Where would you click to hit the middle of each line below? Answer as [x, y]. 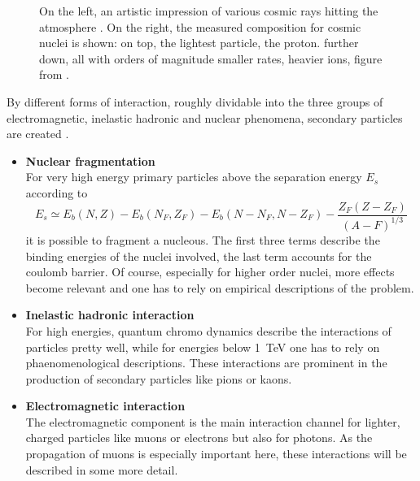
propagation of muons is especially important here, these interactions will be [216, 454]
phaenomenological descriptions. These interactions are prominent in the [206, 363]
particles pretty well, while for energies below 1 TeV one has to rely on [203, 347]
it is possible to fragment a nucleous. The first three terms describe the [203, 239]
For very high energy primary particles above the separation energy [194, 177]
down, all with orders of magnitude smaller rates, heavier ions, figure [211, 58]
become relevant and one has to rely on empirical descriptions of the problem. [220, 287]
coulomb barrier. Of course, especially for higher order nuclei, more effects [210, 272]
